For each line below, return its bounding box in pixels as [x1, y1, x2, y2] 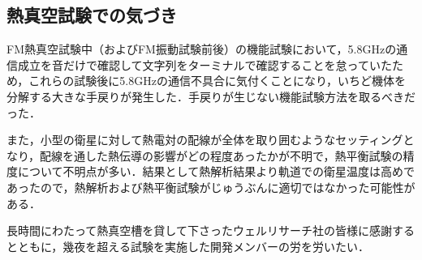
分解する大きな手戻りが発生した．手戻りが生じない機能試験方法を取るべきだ [6, 87, 416, 104]
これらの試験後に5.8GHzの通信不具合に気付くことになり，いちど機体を [28, 72, 406, 89]
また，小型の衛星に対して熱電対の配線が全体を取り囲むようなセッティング [6, 131, 403, 148]
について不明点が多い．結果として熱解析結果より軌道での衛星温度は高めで [17, 163, 415, 180]
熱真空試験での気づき [6, 2, 177, 28]
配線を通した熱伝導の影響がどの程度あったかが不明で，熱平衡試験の [40, 147, 403, 164]
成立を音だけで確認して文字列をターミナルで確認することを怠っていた [17, 56, 392, 73]
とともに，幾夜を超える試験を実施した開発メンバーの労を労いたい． [6, 237, 369, 254]
